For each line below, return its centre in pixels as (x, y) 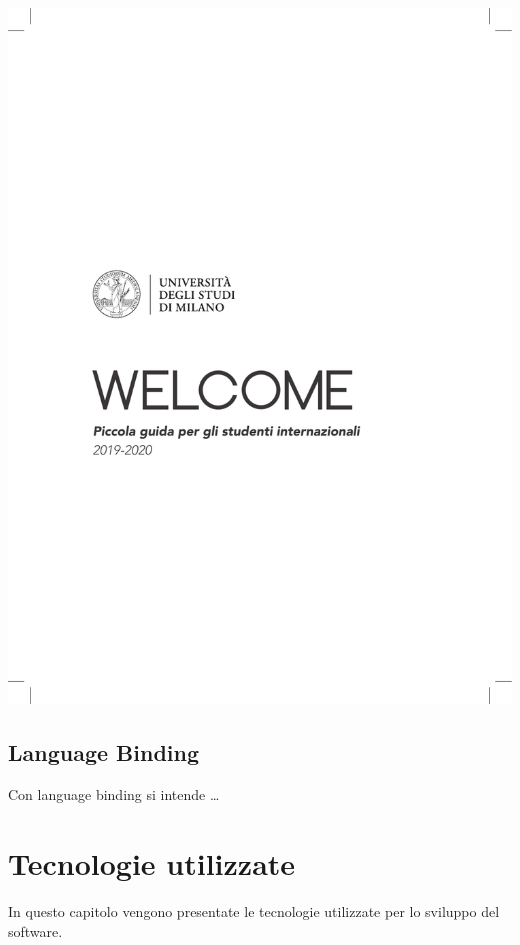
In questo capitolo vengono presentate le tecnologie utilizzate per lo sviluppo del (254, 911)
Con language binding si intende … (114, 794)
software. (35, 930)
